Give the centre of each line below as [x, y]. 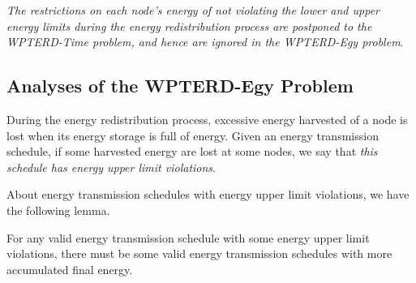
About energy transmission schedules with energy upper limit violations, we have [208, 194]
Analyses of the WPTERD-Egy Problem [180, 86]
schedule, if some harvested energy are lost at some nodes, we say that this [192, 151]
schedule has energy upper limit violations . [111, 167]
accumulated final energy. [70, 269]
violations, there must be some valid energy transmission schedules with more [199, 253]
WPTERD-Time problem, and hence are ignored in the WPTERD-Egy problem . [205, 42]
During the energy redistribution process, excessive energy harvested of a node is [207, 119]
